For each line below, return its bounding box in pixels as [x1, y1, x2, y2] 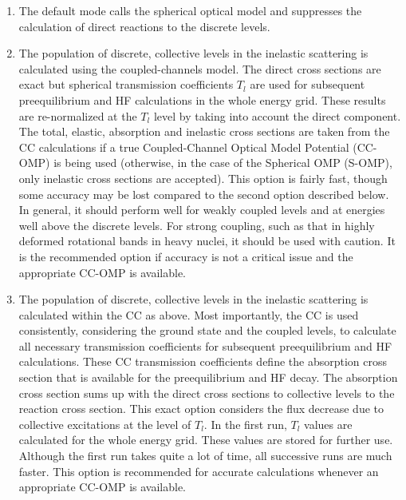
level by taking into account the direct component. [153, 107, 401, 124]
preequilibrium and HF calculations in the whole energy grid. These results [18, 91, 386, 108]
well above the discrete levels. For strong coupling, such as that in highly [18, 216, 375, 233]
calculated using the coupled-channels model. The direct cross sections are [18, 60, 381, 77]
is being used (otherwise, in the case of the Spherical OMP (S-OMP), [53, 154, 392, 171]
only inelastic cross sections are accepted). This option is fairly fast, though [18, 169, 388, 186]
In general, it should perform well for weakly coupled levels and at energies [18, 201, 385, 218]
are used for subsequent [250, 76, 365, 93]
